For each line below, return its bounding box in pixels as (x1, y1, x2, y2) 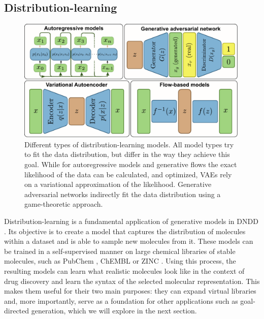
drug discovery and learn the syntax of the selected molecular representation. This (4, 275, 260, 286)
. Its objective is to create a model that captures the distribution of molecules (4, 226, 246, 236)
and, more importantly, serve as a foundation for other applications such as (4, 295, 238, 306)
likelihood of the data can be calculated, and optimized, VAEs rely (24, 169, 232, 179)
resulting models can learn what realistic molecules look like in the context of (4, 265, 245, 276)
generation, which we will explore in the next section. (31, 305, 197, 316)
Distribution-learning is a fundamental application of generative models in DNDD (4, 215, 258, 226)
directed (4, 305, 29, 316)
